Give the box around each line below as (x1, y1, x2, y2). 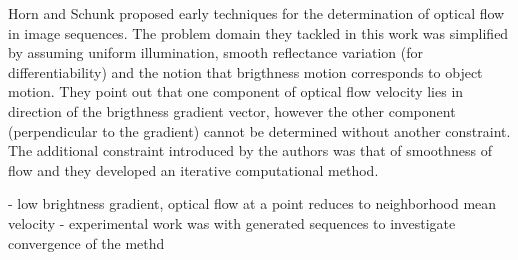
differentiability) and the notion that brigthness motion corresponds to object (8, 61, 483, 82)
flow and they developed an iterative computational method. (8, 159, 379, 180)
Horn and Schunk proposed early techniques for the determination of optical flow (8, 3, 505, 23)
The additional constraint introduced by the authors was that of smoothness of (8, 140, 492, 161)
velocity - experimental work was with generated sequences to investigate (8, 212, 456, 233)
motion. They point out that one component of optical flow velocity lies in (8, 81, 464, 102)
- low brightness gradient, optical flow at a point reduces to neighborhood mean (8, 193, 497, 214)
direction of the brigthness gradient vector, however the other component (8, 100, 456, 121)
